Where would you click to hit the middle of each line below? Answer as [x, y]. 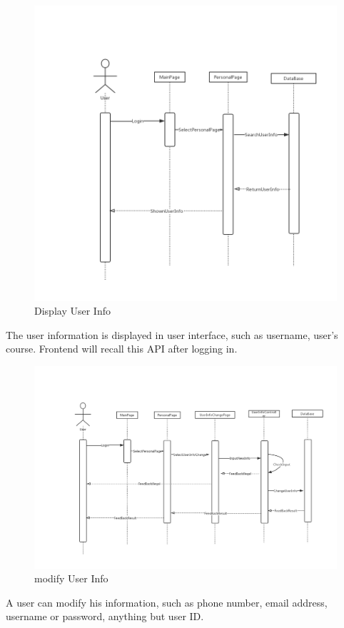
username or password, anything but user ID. [105, 616]
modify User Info [71, 578]
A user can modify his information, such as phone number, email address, [167, 602]
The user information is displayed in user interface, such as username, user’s [172, 334]
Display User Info [72, 311]
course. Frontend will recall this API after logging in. [122, 349]
